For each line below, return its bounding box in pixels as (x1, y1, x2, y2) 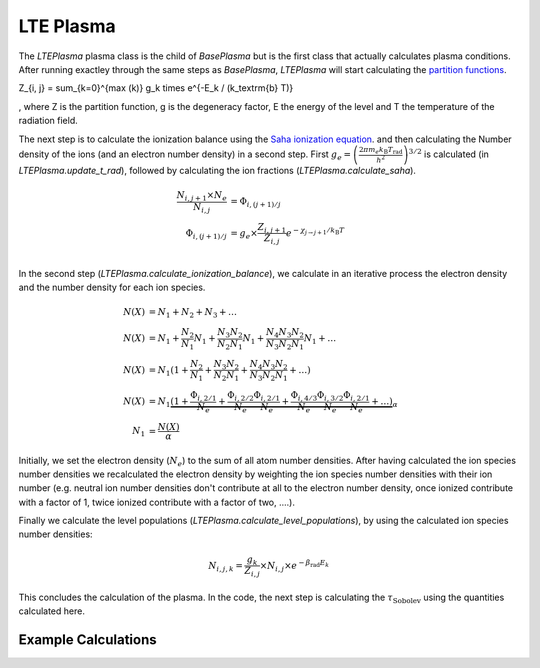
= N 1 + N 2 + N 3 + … (148, 306, 238, 320)
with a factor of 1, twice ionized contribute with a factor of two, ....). (18, 496, 295, 508)
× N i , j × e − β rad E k (259, 558, 330, 574)
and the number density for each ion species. (18, 281, 206, 294)
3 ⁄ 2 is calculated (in (408, 147, 490, 160)
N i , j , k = (208, 560, 244, 574)
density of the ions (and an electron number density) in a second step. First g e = (18, 148, 352, 162)
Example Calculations (18, 631, 157, 649)
